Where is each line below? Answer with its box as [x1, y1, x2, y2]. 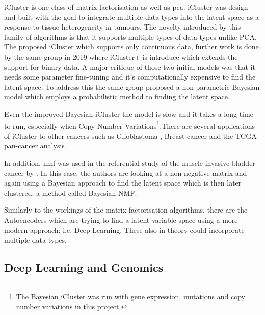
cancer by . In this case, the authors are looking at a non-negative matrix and [4, 167, 247, 178]
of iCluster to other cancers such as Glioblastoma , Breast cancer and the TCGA [4, 130, 257, 141]
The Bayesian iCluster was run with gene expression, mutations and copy [16, 291, 245, 301]
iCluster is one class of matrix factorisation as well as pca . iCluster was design [4, 2, 248, 12]
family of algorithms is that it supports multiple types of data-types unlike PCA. [4, 31, 257, 42]
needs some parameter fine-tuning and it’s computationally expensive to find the [4, 71, 256, 82]
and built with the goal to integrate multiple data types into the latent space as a [4, 11, 259, 22]
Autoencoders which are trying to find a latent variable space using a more [4, 214, 238, 225]
